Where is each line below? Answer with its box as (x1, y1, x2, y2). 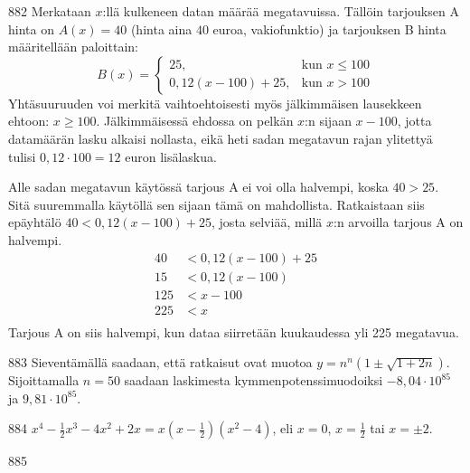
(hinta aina (130, 19, 193, 38)
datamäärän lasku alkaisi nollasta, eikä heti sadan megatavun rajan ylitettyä (8, 128, 433, 147)
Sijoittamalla (8, 371, 80, 390)
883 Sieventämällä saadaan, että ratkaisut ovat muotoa (8, 353, 313, 372)
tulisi (8, 147, 36, 166)
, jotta (397, 111, 432, 130)
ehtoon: (8, 111, 50, 130)
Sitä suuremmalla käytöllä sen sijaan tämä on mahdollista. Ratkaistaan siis (8, 194, 425, 213)
